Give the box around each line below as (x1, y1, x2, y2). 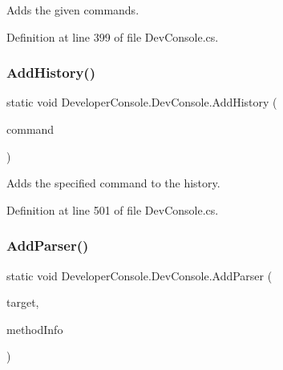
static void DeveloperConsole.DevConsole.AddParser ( (6, 267, 273, 284)
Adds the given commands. (6, 2, 139, 18)
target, (6, 294, 39, 311)
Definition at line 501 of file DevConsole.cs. (6, 201, 219, 218)
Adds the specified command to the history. (6, 175, 220, 191)
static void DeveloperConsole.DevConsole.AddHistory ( (6, 94, 277, 111)
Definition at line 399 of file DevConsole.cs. (6, 28, 219, 45)
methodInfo (6, 320, 63, 337)
